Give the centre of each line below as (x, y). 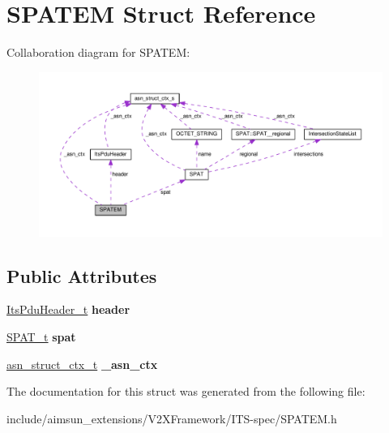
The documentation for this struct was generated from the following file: (186, 391)
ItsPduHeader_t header (68, 309)
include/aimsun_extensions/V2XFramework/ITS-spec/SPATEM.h (172, 418)
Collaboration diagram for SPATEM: (98, 52)
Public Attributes (82, 275)
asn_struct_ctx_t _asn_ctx (82, 364)
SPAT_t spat (41, 337)
